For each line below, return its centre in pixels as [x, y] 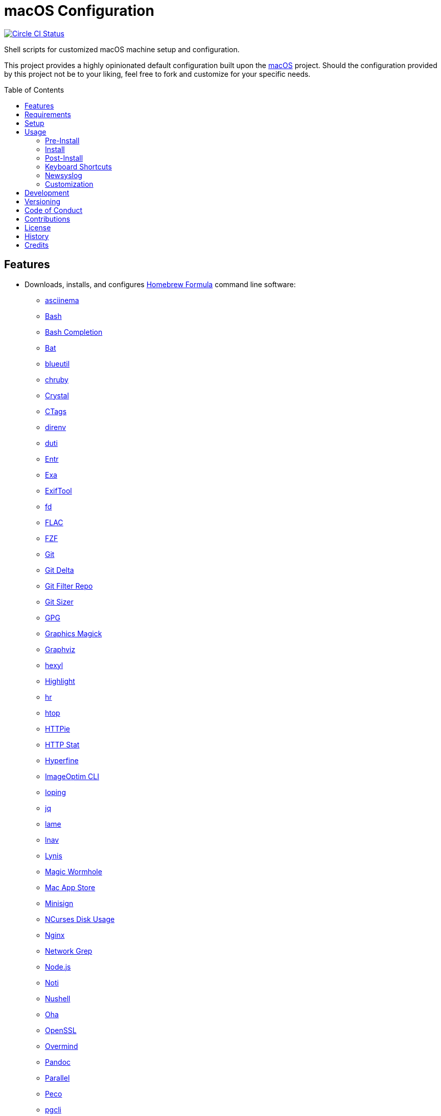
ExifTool [59, 490]
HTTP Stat [62, 744]
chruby [57, 379]
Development [47, 192]
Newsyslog [64, 175]
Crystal [57, 395]
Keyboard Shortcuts [78, 166]
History [37, 236]
